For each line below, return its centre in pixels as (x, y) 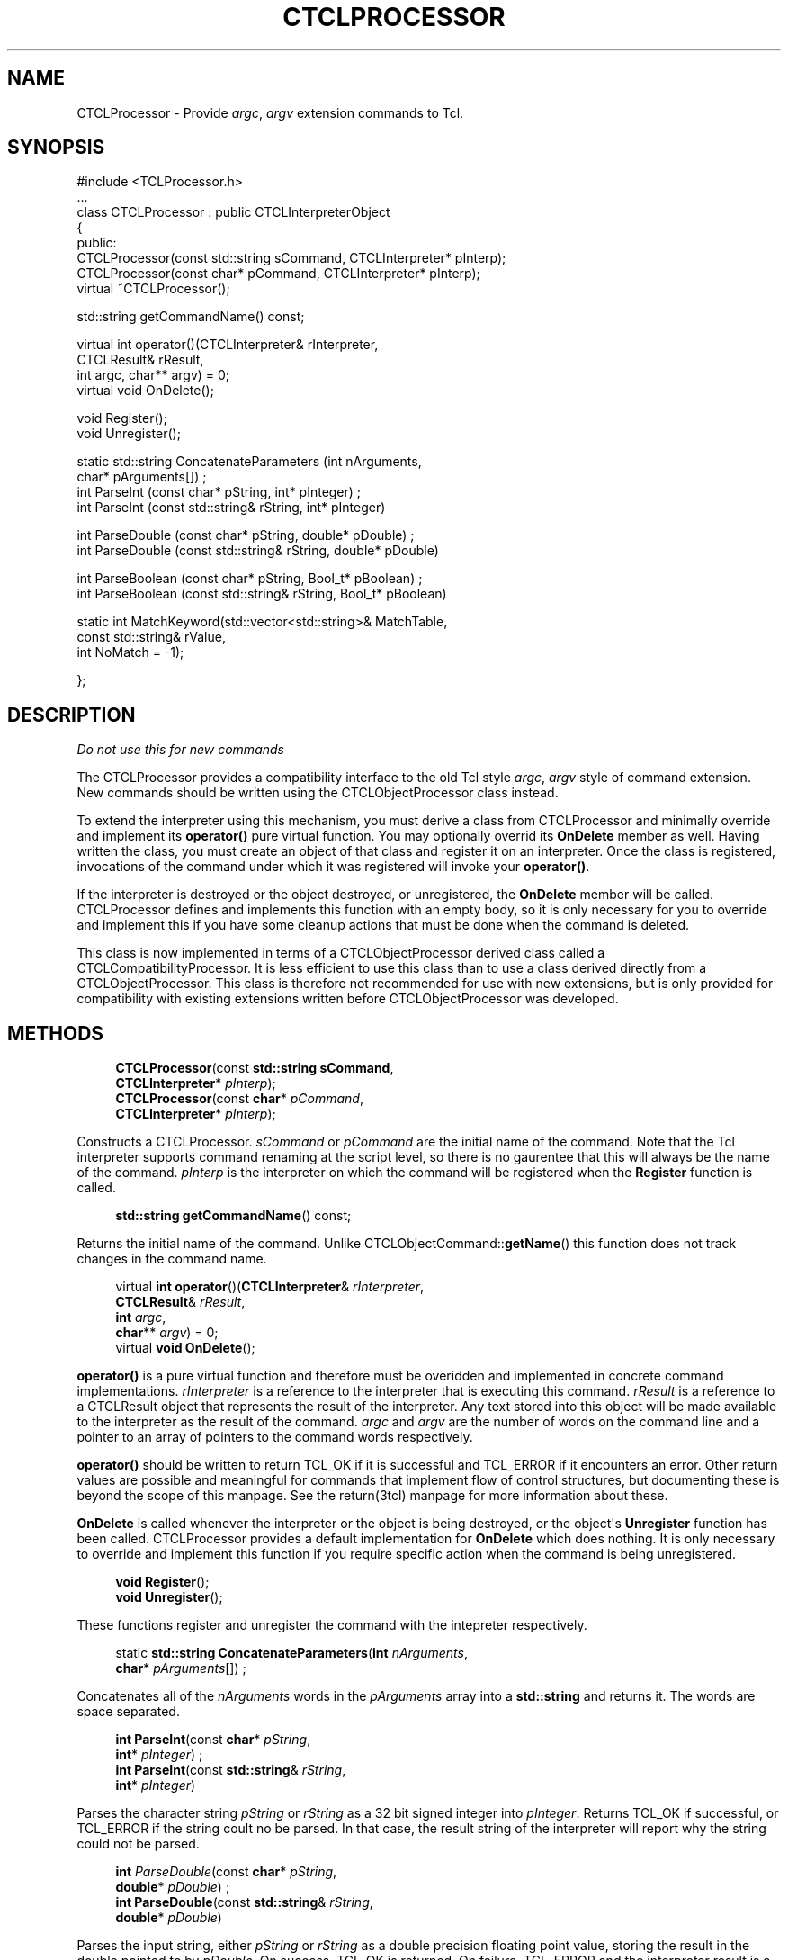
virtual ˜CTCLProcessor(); (153, 289)
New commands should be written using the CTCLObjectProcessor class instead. (318, 793)
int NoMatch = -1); (130, 652)
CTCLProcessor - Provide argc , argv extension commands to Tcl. (270, 112)
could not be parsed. (138, 1844)
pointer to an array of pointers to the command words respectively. (275, 1437)
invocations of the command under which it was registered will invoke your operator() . (333, 867)
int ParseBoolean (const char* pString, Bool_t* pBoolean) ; (250, 579)
